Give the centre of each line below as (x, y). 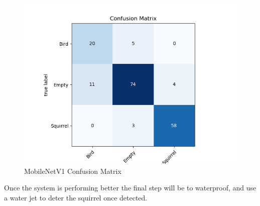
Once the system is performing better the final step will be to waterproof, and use (130, 188)
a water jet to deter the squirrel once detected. (76, 197)
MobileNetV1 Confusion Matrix (73, 171)
